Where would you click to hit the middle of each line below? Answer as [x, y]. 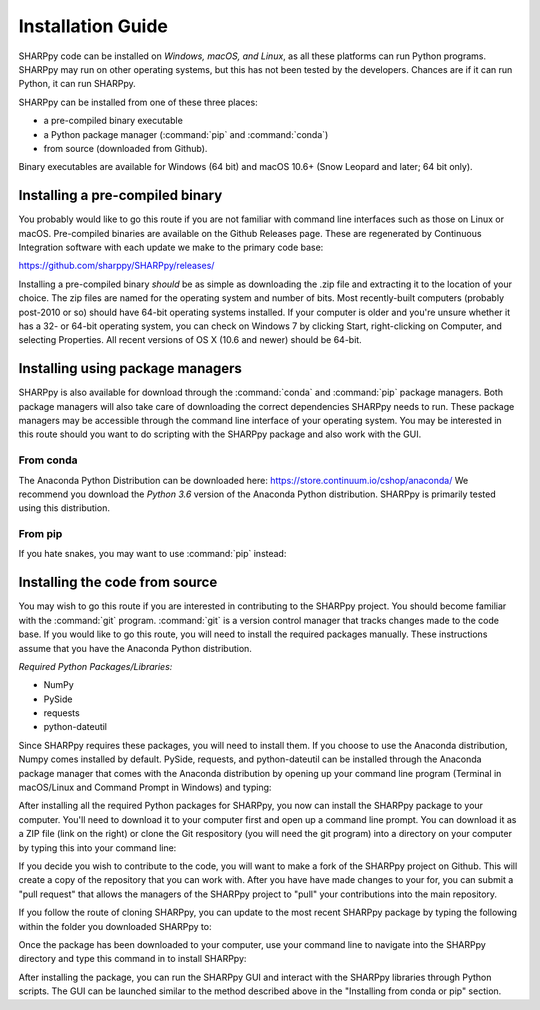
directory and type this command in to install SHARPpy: [132, 959]
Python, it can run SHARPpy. [77, 84]
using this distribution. [64, 508]
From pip [40, 534]
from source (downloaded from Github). [125, 148]
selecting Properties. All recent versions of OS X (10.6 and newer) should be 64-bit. [190, 340]
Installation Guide [93, 26]
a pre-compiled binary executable [113, 121]
